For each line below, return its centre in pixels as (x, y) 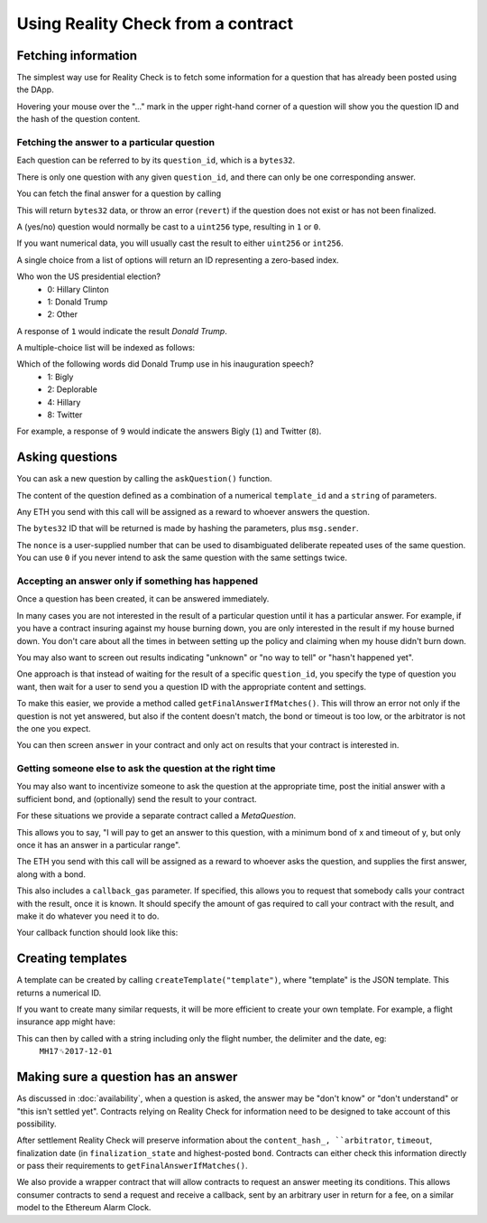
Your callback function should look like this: (97, 933)
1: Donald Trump (78, 302)
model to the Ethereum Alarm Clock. (84, 1208)
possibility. (37, 1124)
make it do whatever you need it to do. (88, 916)
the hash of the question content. (78, 119)
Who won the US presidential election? (89, 276)
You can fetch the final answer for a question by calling (119, 193)
